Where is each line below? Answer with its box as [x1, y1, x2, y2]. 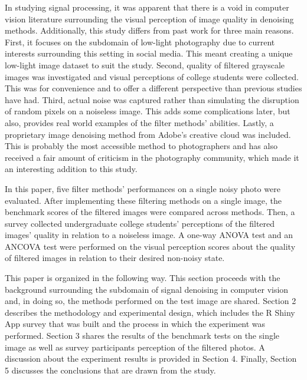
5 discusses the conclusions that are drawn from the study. [5, 364, 216, 376]
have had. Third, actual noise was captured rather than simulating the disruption [5, 93, 299, 105]
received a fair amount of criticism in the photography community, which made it [5, 151, 299, 163]
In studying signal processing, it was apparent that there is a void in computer [5, 1, 289, 13]
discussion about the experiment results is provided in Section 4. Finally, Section [5, 352, 297, 365]
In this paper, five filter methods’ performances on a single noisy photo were [5, 182, 280, 194]
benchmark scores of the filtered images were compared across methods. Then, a [5, 206, 295, 218]
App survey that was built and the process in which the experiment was [5, 318, 266, 330]
